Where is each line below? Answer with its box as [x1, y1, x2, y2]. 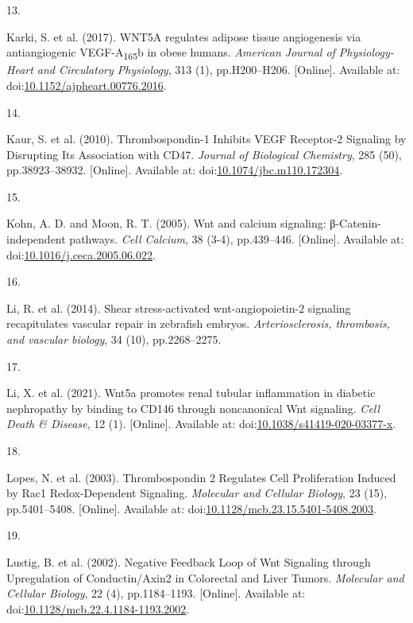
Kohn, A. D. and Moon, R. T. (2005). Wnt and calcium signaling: [6, 215, 326, 232]
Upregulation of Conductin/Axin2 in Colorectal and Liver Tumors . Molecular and [6, 569, 404, 586]
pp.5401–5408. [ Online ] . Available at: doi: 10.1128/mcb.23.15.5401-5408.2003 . [6, 500, 377, 516]
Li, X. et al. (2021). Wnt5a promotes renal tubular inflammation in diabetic [6, 384, 376, 401]
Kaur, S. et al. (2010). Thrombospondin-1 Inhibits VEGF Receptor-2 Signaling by [6, 130, 407, 147]
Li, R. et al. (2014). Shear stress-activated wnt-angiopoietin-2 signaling [6, 299, 351, 316]
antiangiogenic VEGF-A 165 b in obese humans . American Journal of [6, 44, 335, 62]
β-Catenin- [330, 215, 381, 232]
